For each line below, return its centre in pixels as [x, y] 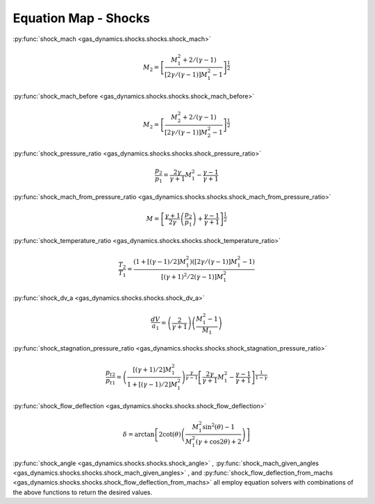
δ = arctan [139, 434]
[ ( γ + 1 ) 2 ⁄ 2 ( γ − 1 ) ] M [192, 276]
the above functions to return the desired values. [83, 492]
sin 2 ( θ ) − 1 [219, 426]
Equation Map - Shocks [82, 18]
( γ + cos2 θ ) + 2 [219, 442]
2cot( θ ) [170, 434]
